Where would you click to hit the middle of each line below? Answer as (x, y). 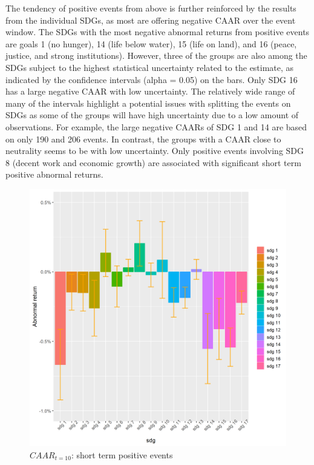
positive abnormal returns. (54, 174)
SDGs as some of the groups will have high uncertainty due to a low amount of (152, 115)
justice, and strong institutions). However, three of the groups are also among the (156, 55)
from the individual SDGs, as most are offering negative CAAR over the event (151, 20)
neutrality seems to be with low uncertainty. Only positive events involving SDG (155, 151)
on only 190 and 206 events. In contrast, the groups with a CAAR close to (143, 139)
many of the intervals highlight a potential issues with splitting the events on (148, 103)
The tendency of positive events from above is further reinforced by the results (151, 8)
